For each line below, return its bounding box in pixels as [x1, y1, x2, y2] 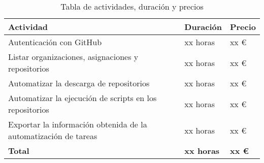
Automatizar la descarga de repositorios [8, 77, 150, 89]
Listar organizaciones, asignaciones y [8, 51, 139, 62]
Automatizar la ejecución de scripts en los [8, 92, 157, 104]
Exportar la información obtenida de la [8, 118, 147, 130]
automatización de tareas [8, 130, 97, 142]
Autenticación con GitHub [8, 36, 102, 48]
